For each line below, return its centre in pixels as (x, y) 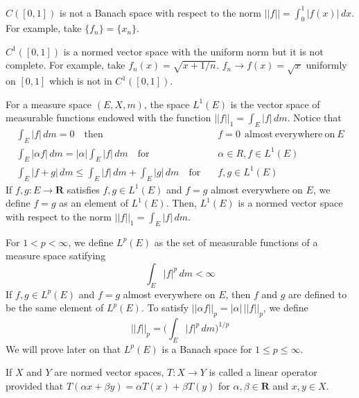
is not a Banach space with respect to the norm (160, 12)
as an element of (94, 203)
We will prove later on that (63, 348)
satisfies (83, 189)
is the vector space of (275, 104)
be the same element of (55, 308)
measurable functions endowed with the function (108, 118)
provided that (35, 386)
